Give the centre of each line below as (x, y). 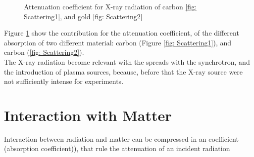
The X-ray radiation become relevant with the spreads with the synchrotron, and (127, 61)
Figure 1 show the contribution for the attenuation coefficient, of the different (122, 33)
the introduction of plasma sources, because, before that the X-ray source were (124, 71)
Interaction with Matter (88, 115)
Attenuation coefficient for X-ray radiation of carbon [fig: (110, 6)
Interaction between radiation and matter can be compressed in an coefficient (121, 138)
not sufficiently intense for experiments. (64, 81)
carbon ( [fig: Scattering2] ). (44, 52)
